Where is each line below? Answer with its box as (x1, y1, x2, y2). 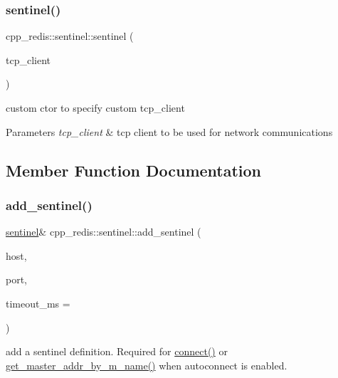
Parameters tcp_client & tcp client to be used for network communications (6, 124, 333, 139)
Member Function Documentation (6, 159, 262, 181)
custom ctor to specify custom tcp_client (6, 100, 185, 115)
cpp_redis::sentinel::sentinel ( (6, 28, 134, 43)
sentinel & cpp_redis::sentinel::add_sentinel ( (6, 224, 201, 239)
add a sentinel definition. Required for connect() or (6, 344, 228, 359)
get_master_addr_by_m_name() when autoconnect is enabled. (6, 357, 287, 372)
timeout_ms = (6, 295, 70, 310)
